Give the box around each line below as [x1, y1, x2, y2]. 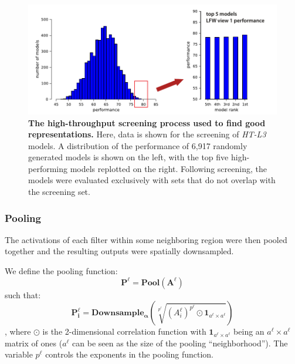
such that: [5, 288, 41, 301]
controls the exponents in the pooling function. [45, 348, 213, 360]
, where [5, 325, 31, 338]
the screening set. [28, 186, 90, 198]
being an [233, 325, 265, 338]
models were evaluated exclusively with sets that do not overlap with [28, 174, 276, 186]
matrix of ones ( [5, 336, 63, 349]
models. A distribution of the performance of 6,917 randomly [28, 139, 247, 151]
